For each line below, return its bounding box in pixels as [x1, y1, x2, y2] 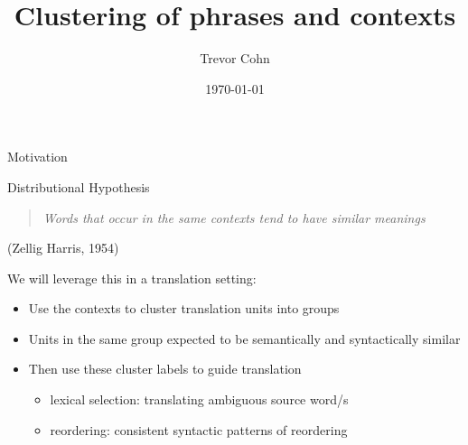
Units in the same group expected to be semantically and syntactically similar [28, 329, 461, 348]
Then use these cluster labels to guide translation [28, 359, 302, 378]
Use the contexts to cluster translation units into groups [28, 299, 340, 318]
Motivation [7, 147, 68, 166]
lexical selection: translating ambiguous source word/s [50, 390, 349, 409]
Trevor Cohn [200, 49, 270, 68]
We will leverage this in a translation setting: [7, 268, 257, 287]
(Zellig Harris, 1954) [7, 238, 119, 257]
